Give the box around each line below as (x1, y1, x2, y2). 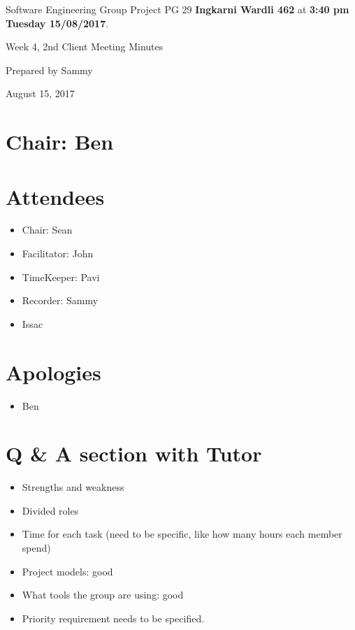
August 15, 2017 (6, 86, 75, 101)
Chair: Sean (22, 222, 73, 237)
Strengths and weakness (22, 480, 124, 494)
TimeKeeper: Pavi (22, 269, 100, 284)
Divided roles (22, 503, 79, 517)
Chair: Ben (6, 127, 114, 156)
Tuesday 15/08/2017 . (6, 15, 109, 30)
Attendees (6, 182, 105, 210)
